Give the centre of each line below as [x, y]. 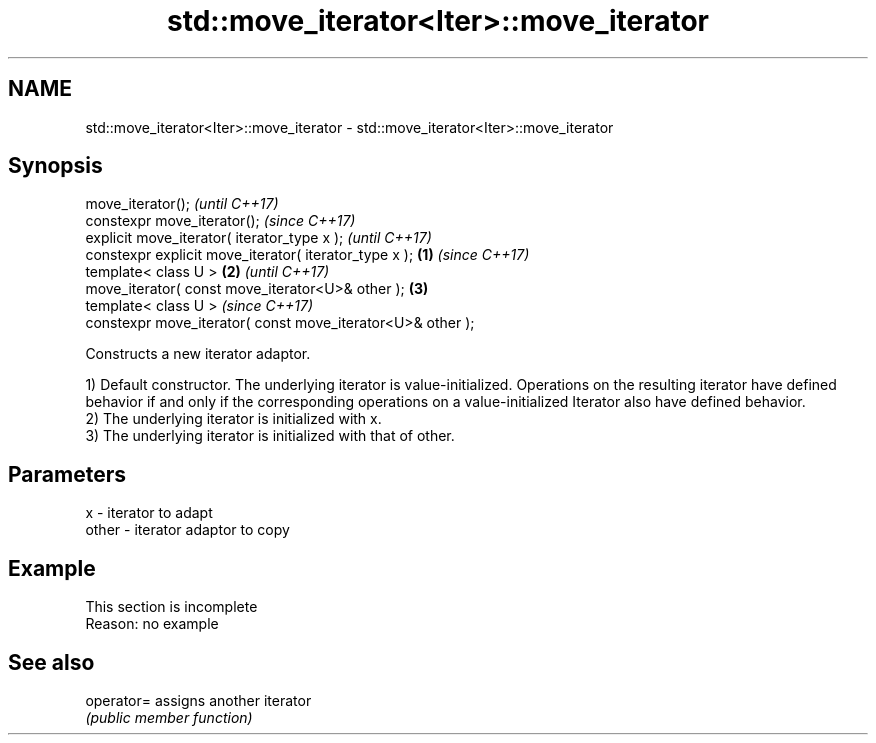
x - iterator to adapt [149, 513]
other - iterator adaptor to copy [187, 530]
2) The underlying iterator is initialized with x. [233, 419]
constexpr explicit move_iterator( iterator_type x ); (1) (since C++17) [307, 255]
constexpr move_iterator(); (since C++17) [220, 221]
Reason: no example [152, 624]
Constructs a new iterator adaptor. [198, 354]
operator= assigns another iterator [198, 700]
